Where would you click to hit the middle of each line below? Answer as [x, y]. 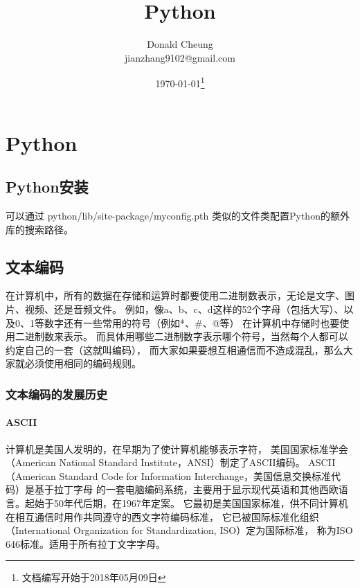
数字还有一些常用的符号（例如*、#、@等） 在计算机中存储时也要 [192, 322]
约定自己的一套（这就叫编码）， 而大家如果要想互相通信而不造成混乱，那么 [174, 349]
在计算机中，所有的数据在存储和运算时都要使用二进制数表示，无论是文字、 [175, 295]
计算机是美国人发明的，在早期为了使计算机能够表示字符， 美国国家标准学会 [177, 448]
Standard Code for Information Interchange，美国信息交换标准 [195, 475]
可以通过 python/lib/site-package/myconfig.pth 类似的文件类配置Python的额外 [178, 215]
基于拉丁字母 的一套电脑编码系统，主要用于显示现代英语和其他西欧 [186, 489]
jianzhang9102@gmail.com [180, 57]
